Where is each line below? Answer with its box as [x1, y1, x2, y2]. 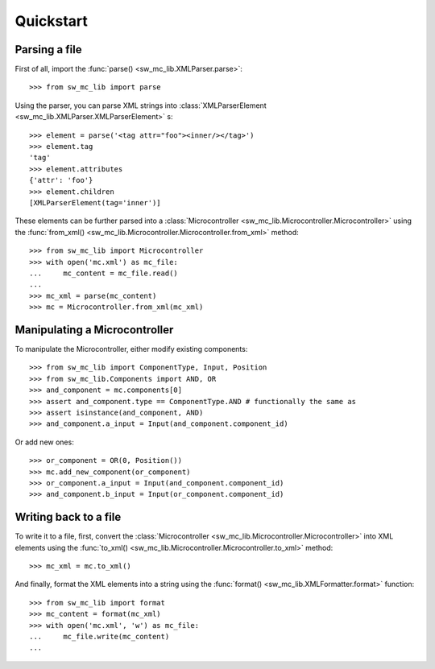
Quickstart [14, 12, 89, 30]
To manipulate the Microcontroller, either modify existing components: [14, 345, 248, 353]
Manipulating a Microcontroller [14, 323, 174, 337]
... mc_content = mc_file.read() [29, 268, 179, 278]
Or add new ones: [14, 437, 74, 447]
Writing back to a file [14, 510, 122, 524]
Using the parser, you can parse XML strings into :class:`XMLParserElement [14, 101, 267, 110]
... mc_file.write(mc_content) [29, 632, 170, 641]
